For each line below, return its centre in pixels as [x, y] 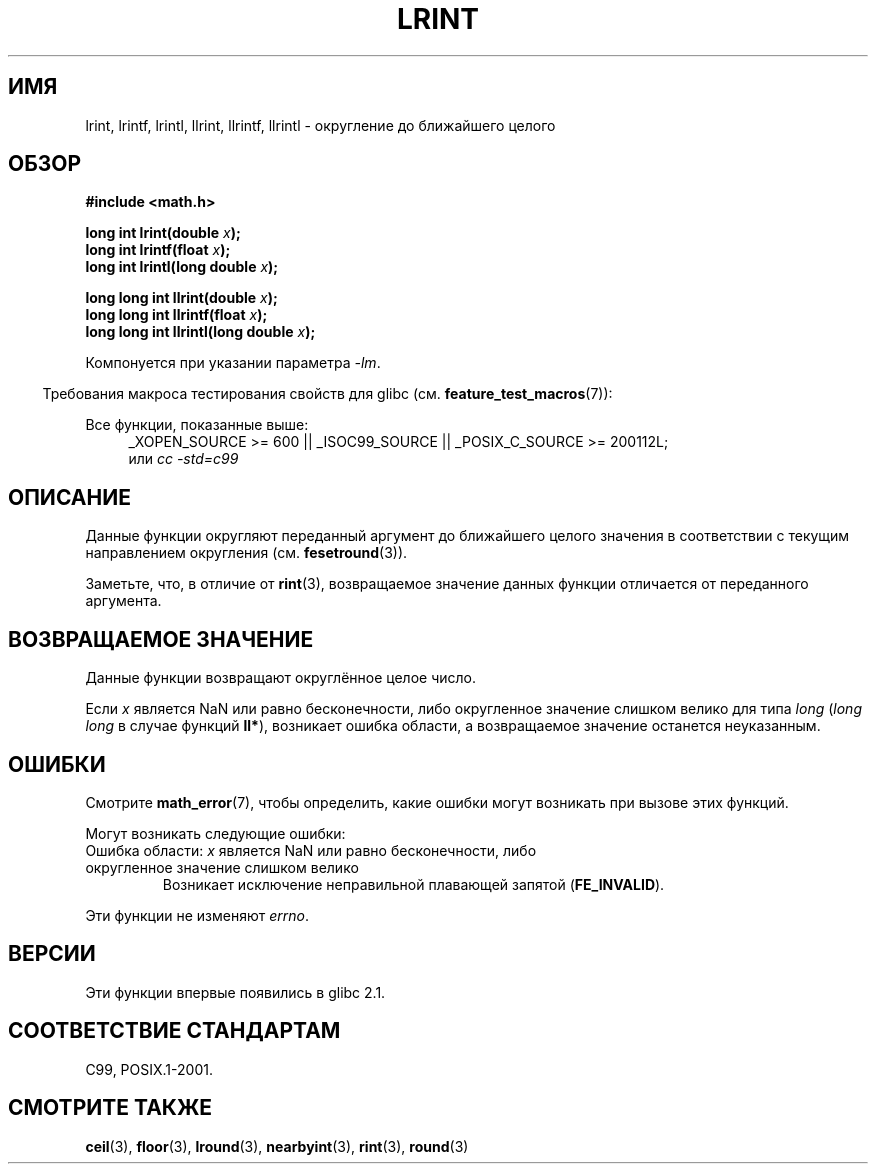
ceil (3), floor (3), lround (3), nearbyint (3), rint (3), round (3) [277, 1146]
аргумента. [123, 601]
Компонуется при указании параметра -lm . [233, 363]
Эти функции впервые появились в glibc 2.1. [235, 992]
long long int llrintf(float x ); [176, 315]
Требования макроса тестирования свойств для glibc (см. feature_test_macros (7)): [327, 394]
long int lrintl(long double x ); [182, 267]
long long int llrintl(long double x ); [200, 332]
